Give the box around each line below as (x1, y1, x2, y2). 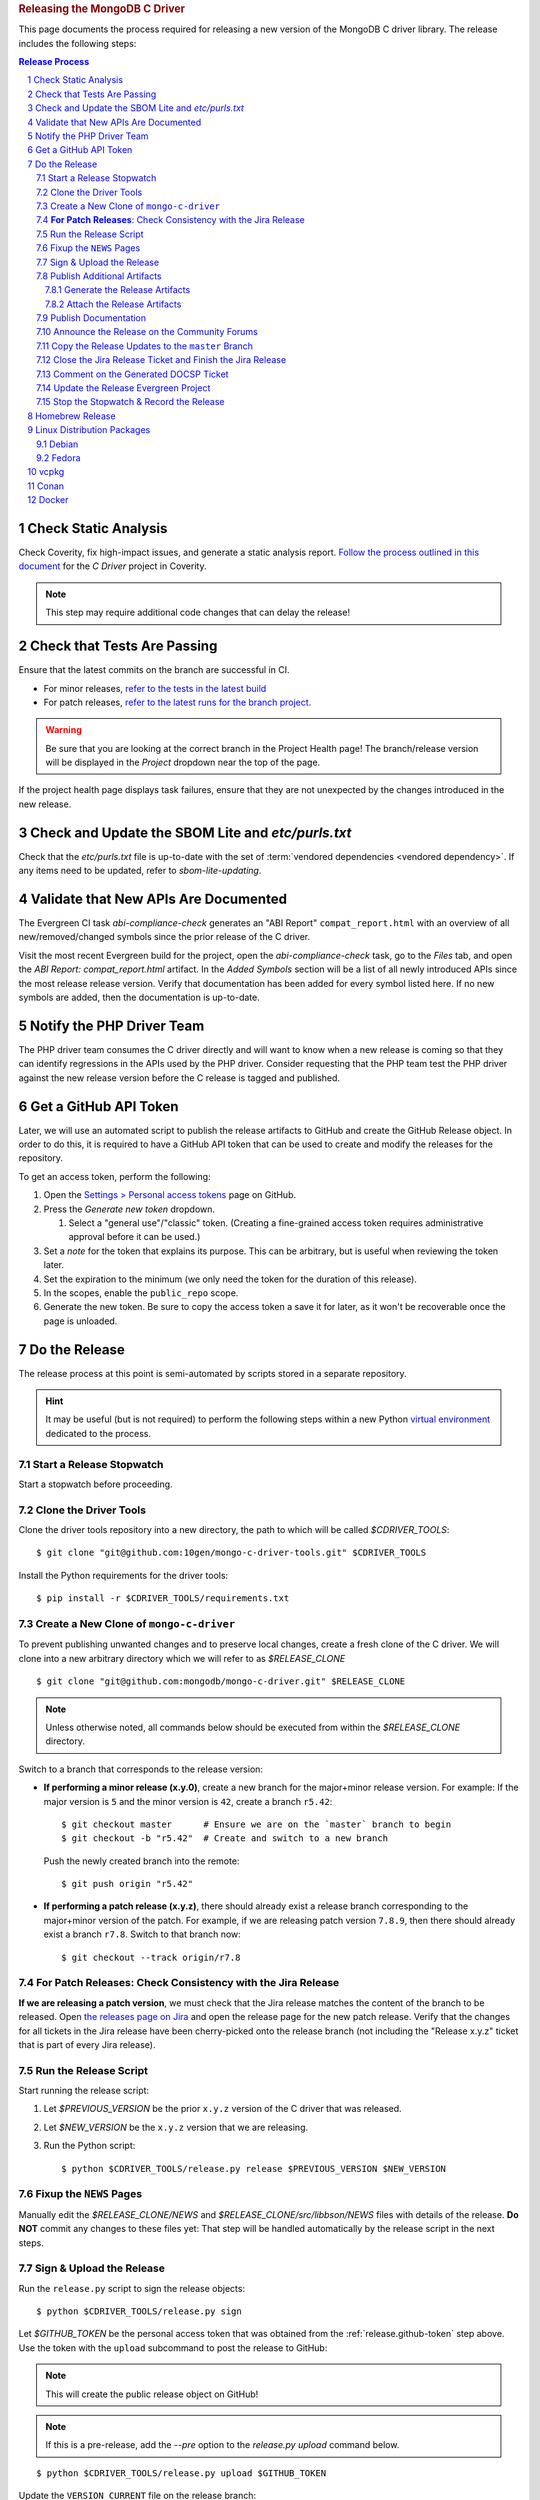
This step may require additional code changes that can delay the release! (45, 606, 350, 619)
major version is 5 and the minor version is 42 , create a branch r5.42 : (43, 1795, 333, 1807)
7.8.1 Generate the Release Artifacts (45, 284, 191, 296)
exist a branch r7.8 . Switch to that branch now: (43, 1928, 242, 1940)
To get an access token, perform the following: (18, 1170, 211, 1182)
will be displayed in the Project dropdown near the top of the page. (45, 756, 321, 769)
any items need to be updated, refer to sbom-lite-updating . (18, 865, 262, 877)
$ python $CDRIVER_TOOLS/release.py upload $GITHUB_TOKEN (36, 2467, 327, 2479)
